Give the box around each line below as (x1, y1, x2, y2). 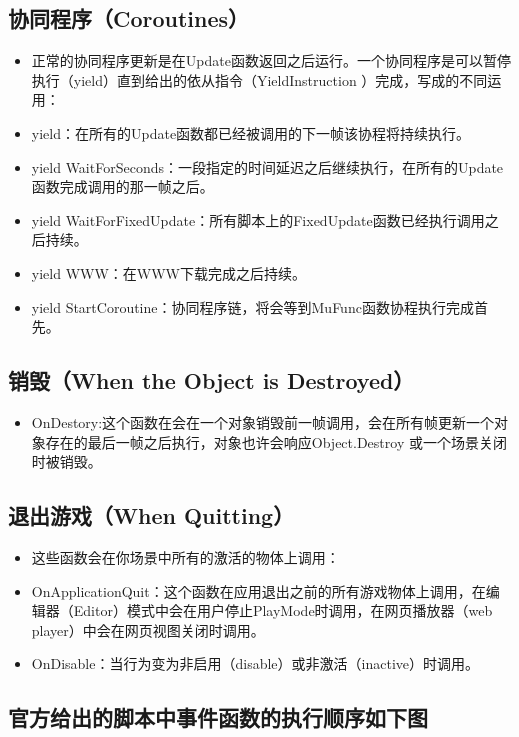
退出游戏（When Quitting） (8, 500, 295, 531)
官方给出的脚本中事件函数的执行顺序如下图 (8, 702, 428, 733)
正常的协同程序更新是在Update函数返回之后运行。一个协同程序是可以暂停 (31, 50, 511, 71)
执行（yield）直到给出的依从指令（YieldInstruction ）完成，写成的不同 (31, 69, 488, 90)
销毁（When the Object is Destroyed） (8, 365, 415, 396)
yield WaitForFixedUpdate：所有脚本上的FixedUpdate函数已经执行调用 (31, 209, 485, 230)
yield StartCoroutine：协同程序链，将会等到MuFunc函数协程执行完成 (31, 296, 474, 317)
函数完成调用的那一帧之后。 (31, 176, 214, 197)
